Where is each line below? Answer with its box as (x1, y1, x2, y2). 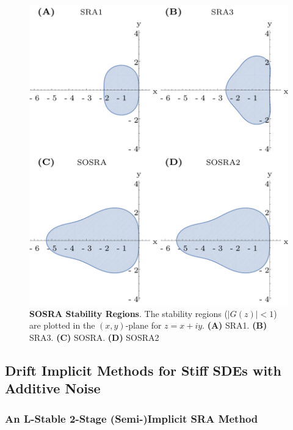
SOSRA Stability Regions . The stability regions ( (29, 307, 228, 319)
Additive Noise (5, 379, 101, 398)
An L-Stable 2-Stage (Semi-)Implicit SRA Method (5, 410, 258, 426)
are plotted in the (29, 319, 95, 332)
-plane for (125, 319, 162, 332)
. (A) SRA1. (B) (202, 319, 267, 332)
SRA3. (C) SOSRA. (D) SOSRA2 (29, 330, 159, 343)
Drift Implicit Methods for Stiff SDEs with (5, 360, 281, 379)
